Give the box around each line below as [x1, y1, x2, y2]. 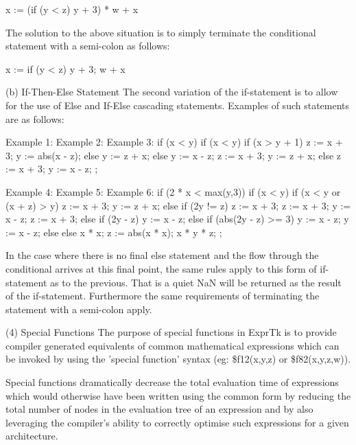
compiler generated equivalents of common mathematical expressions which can [5, 338, 340, 352]
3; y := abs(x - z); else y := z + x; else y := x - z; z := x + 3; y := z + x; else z [5, 148, 342, 162]
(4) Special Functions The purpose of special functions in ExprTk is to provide [5, 325, 337, 339]
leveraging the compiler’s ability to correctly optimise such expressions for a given [5, 415, 349, 429]
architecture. [5, 429, 58, 443]
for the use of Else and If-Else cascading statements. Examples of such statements [5, 98, 350, 112]
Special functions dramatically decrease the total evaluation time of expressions [5, 375, 339, 389]
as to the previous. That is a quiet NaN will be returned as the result [50, 275, 342, 289]
